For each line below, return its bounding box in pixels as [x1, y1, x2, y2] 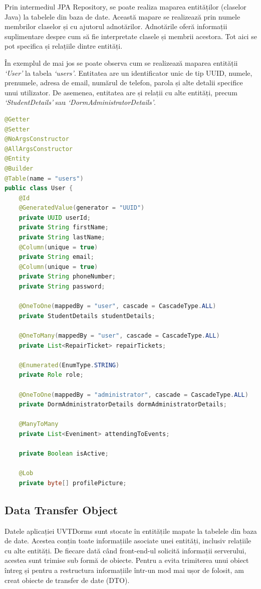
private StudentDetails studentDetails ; [19, 312, 155, 320]
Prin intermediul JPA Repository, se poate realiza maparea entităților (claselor [5, 2, 246, 12]
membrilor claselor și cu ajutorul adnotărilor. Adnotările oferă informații [5, 21, 227, 32]
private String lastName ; [19, 234, 105, 241]
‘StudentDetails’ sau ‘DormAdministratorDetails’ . [5, 97, 156, 107]
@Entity [5, 155, 30, 163]
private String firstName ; [19, 224, 109, 231]
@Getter [5, 115, 30, 123]
